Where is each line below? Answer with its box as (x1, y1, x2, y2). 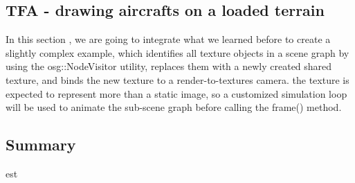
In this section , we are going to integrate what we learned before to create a (6, 32, 331, 46)
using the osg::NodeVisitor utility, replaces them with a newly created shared (6, 59, 332, 73)
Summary (6, 134, 76, 155)
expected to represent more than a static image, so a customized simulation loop (6, 86, 347, 101)
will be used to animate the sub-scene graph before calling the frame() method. (6, 100, 342, 114)
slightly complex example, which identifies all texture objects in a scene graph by (6, 45, 349, 60)
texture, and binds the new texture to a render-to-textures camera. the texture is (6, 72, 349, 87)
